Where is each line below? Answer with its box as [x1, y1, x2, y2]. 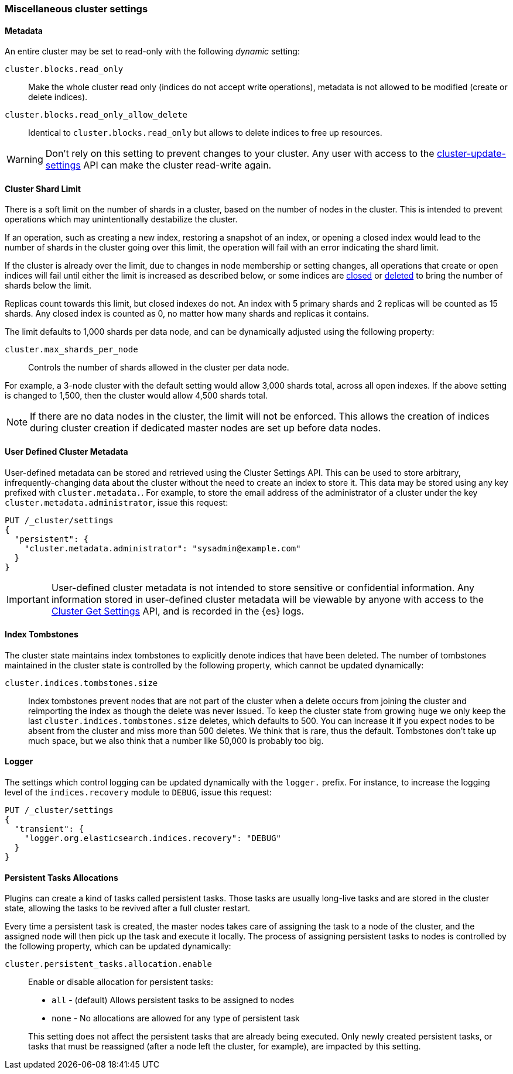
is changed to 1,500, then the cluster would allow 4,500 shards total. [5, 390, 268, 401]
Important [6, 593, 49, 605]
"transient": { [14, 824, 84, 834]
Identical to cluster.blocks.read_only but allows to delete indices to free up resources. [28, 128, 382, 138]
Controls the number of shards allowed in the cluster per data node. [28, 362, 289, 373]
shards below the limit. [5, 280, 92, 291]
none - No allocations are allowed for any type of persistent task [52, 1013, 300, 1024]
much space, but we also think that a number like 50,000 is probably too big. [28, 735, 324, 746]
